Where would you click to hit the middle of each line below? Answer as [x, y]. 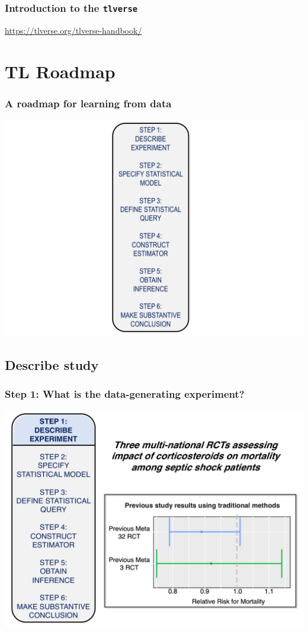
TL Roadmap [60, 71]
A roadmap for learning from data [88, 103]
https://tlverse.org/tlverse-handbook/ [73, 30]
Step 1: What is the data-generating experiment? [125, 394]
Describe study [52, 365]
